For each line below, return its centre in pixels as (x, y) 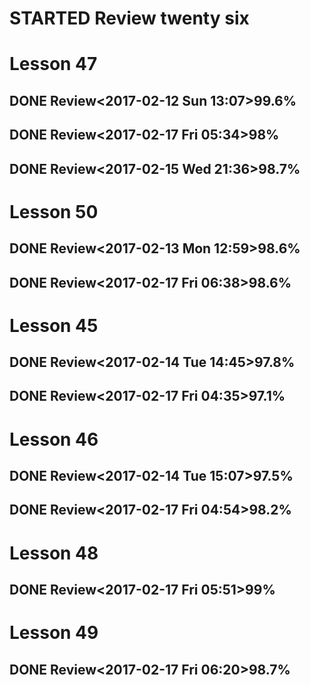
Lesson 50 (54, 211)
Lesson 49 (54, 633)
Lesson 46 (54, 439)
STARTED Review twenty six (129, 18)
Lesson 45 (54, 325)
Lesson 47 (53, 64)
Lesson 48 (54, 553)
